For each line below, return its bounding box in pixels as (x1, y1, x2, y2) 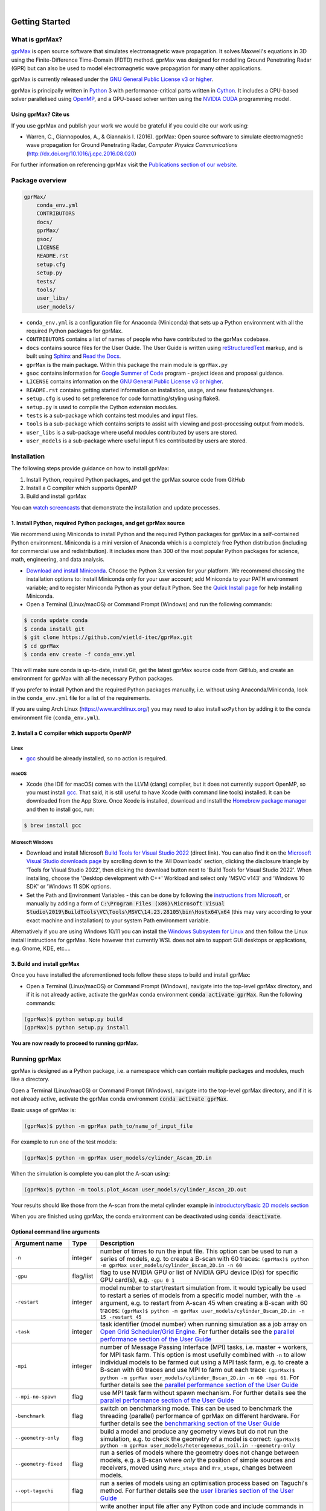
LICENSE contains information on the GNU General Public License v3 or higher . (26, 378, 223, 385)
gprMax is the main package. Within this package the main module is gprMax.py (26, 361, 228, 368)
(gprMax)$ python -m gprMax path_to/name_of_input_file (24, 1122, 193, 1130)
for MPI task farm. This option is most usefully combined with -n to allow (100, 1351, 306, 1359)
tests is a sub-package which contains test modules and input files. (26, 412, 198, 419)
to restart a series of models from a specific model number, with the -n (100, 1291, 301, 1299)
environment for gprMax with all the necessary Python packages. (11, 675, 174, 682)
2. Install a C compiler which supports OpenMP (11, 729, 132, 737)
